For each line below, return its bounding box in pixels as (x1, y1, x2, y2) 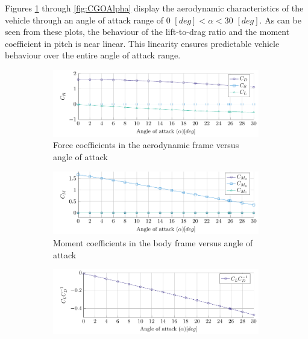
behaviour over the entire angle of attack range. (5, 49, 181, 61)
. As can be (259, 13, 301, 26)
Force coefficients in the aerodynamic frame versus (53, 138, 239, 151)
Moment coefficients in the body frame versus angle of (53, 237, 253, 249)
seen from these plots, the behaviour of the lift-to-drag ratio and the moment (5, 25, 290, 38)
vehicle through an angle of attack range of (5, 13, 163, 26)
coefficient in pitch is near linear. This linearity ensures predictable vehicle (5, 37, 280, 49)
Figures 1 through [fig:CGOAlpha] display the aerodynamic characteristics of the (5, 2, 304, 14)
